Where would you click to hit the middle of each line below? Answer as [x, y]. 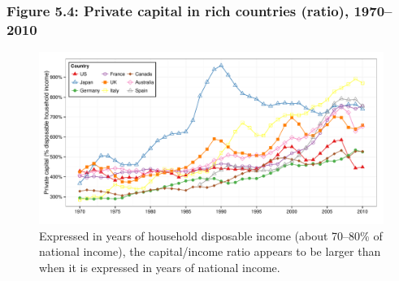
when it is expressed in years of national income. [160, 267]
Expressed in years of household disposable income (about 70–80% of [211, 235]
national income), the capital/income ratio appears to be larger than [210, 251]
